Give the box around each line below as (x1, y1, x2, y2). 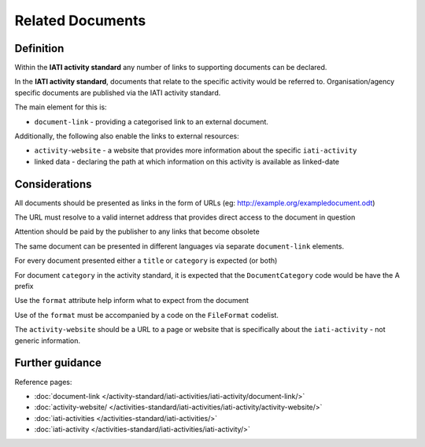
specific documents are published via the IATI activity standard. (14, 87, 221, 98)
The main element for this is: (14, 102, 107, 112)
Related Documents (14, 12, 146, 29)
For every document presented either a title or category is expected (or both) (14, 256, 278, 265)
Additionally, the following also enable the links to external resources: (14, 131, 239, 141)
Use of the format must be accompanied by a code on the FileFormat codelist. (14, 310, 279, 320)
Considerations (14, 177, 92, 190)
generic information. (14, 335, 81, 345)
